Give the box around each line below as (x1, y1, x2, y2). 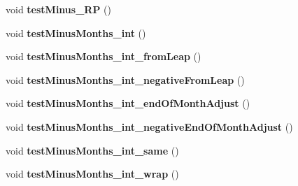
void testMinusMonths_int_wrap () (6, 166, 179, 181)
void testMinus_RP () (6, 2, 111, 16)
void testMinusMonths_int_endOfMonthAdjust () (6, 96, 250, 110)
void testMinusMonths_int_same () (6, 143, 179, 157)
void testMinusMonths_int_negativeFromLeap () (6, 72, 245, 87)
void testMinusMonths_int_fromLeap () (6, 49, 201, 64)
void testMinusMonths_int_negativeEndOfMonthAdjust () (6, 119, 293, 134)
